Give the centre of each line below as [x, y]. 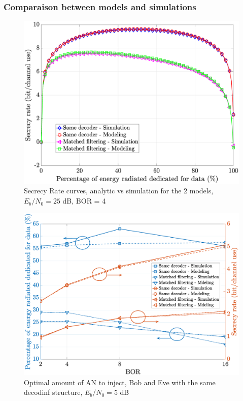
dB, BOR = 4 [84, 201]
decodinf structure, [53, 392]
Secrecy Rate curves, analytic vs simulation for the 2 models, [119, 191]
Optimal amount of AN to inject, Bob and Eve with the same [120, 382]
